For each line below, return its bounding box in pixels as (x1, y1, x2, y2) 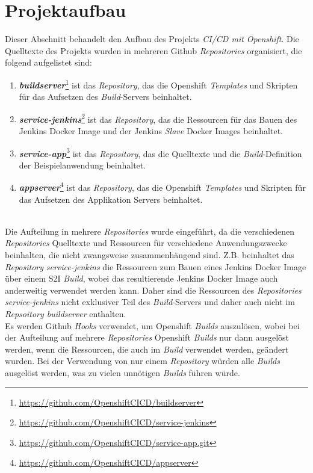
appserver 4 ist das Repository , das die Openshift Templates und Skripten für (19, 179, 306, 194)
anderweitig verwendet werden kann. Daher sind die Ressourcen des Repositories (5, 283, 302, 296)
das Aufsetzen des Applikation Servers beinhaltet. (19, 193, 203, 205)
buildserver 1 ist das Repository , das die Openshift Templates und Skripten (19, 76, 298, 91)
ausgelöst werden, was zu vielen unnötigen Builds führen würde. (5, 366, 240, 379)
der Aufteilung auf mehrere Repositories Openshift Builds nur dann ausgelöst (5, 331, 290, 344)
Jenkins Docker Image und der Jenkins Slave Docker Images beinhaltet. (19, 125, 284, 137)
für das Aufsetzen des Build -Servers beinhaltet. (19, 90, 192, 103)
